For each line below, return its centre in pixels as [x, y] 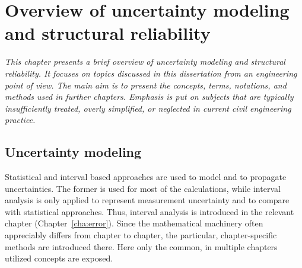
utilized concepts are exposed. [59, 258]
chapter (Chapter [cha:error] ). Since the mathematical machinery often [134, 223]
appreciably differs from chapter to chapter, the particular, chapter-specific [141, 235]
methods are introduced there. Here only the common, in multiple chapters [141, 246]
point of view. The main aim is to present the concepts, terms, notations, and [146, 85]
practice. [20, 120]
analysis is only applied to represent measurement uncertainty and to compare [147, 200]
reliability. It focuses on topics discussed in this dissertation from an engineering [151, 73]
